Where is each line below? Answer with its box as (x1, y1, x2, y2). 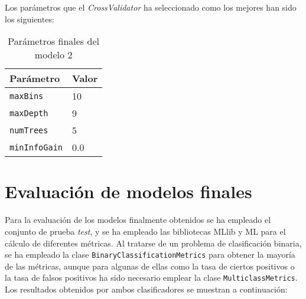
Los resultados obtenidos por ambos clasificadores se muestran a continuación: (5, 283, 288, 295)
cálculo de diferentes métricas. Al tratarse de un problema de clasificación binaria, (5, 236, 302, 249)
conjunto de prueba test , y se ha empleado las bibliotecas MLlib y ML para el (5, 225, 286, 237)
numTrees (9, 125, 48, 135)
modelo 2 (34, 48, 73, 62)
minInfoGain (9, 142, 63, 152)
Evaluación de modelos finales (5, 179, 252, 203)
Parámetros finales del (8, 34, 99, 48)
